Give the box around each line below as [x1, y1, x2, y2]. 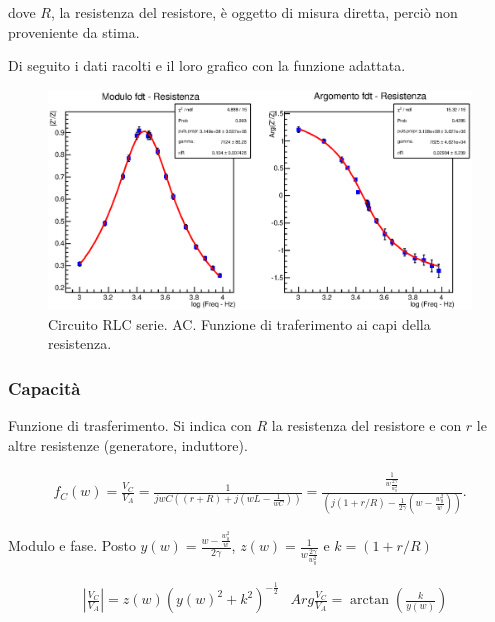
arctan [350, 593, 390, 608]
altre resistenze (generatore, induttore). [8, 434, 248, 455]
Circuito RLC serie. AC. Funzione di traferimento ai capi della [48, 313, 431, 334]
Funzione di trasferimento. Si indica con [8, 415, 252, 436]
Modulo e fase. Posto [8, 535, 136, 556]
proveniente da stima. [8, 21, 140, 42]
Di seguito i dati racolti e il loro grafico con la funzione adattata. [8, 55, 406, 76]
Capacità [8, 375, 81, 400]
